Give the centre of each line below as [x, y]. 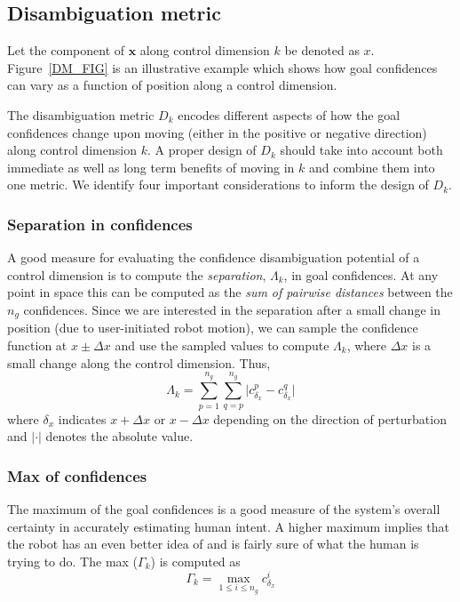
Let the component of [66, 50]
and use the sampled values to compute [222, 345]
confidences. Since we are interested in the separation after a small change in [232, 309]
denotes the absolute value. [119, 436]
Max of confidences [77, 475]
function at [37, 345]
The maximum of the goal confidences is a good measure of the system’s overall [224, 509]
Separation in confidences [100, 224]
